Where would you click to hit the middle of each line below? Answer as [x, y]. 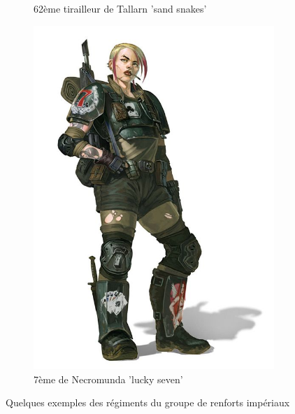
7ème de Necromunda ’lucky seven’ [108, 379]
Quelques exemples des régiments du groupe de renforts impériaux [148, 402]
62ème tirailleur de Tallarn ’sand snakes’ [120, 8]
